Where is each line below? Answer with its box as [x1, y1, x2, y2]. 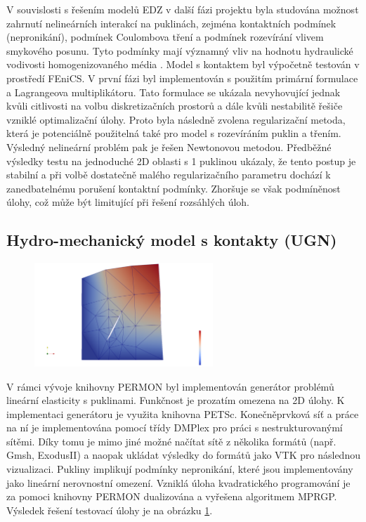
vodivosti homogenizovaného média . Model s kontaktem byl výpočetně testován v [6, 57, 360, 72]
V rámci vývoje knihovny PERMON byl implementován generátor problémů [6, 379, 334, 393]
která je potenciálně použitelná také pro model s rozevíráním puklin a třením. [6, 126, 341, 141]
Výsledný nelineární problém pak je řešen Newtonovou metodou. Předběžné [6, 139, 332, 154]
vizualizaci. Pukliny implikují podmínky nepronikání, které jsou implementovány [6, 462, 353, 476]
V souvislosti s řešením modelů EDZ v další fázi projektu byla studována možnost [6, 2, 359, 16]
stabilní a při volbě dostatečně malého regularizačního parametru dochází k [6, 167, 331, 182]
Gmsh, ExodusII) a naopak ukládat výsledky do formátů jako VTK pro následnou [6, 448, 360, 462]
